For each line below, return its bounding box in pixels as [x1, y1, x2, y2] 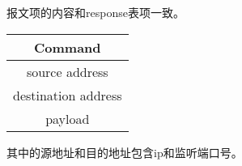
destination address [13, 85, 122, 104]
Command [34, 37, 101, 57]
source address [26, 62, 108, 81]
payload [45, 109, 90, 128]
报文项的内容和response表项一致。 [6, 4, 185, 20]
